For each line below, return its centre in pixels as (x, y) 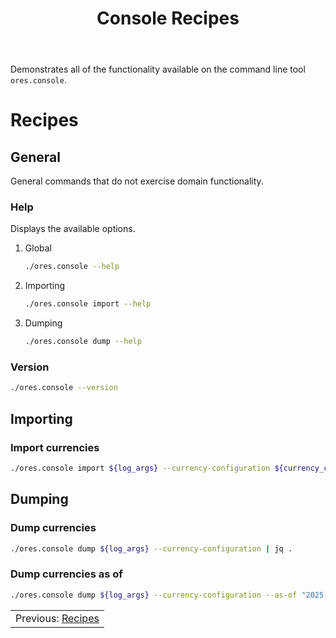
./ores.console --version (64, 388)
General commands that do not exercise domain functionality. (137, 181)
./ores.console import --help (88, 304)
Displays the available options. (73, 229)
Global (38, 248)
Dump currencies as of (66, 574)
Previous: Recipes (57, 618)
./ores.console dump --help (83, 342)
